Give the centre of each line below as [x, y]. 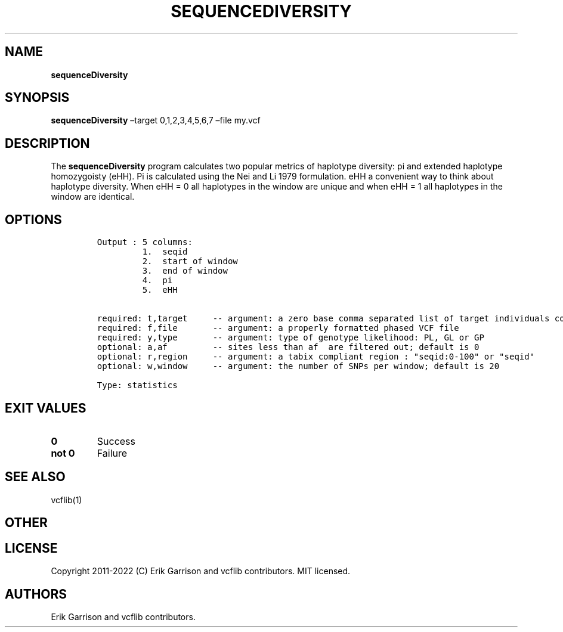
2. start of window [190, 261]
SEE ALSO [35, 477]
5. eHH [160, 290]
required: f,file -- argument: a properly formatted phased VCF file [278, 328]
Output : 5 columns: [145, 242]
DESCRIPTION [47, 143]
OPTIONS [33, 219]
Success [116, 441]
